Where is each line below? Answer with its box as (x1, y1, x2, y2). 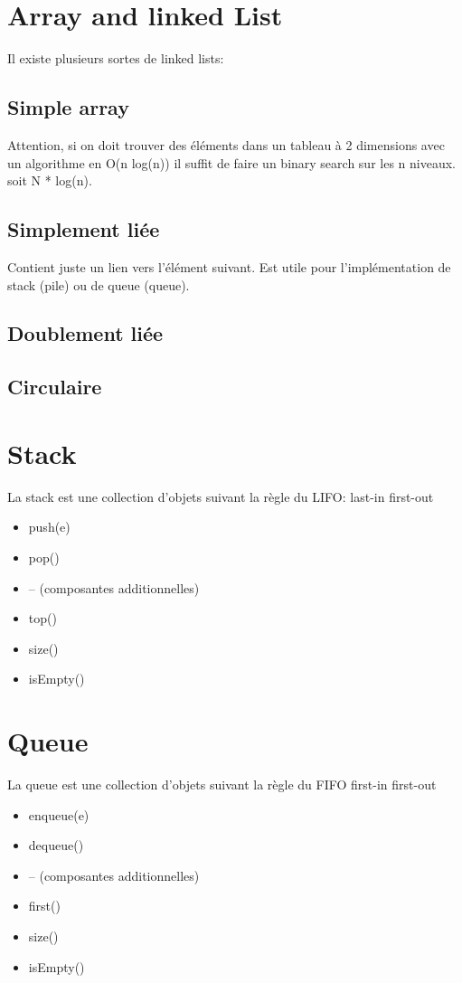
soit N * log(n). (7, 171, 92, 190)
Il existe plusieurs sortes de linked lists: (7, 49, 224, 68)
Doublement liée (7, 319, 164, 347)
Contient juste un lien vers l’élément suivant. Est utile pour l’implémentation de (7, 257, 451, 276)
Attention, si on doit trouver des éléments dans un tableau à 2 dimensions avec (7, 135, 445, 154)
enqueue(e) (28, 805, 90, 824)
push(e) (28, 517, 71, 536)
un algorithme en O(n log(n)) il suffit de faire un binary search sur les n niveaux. (7, 153, 456, 172)
